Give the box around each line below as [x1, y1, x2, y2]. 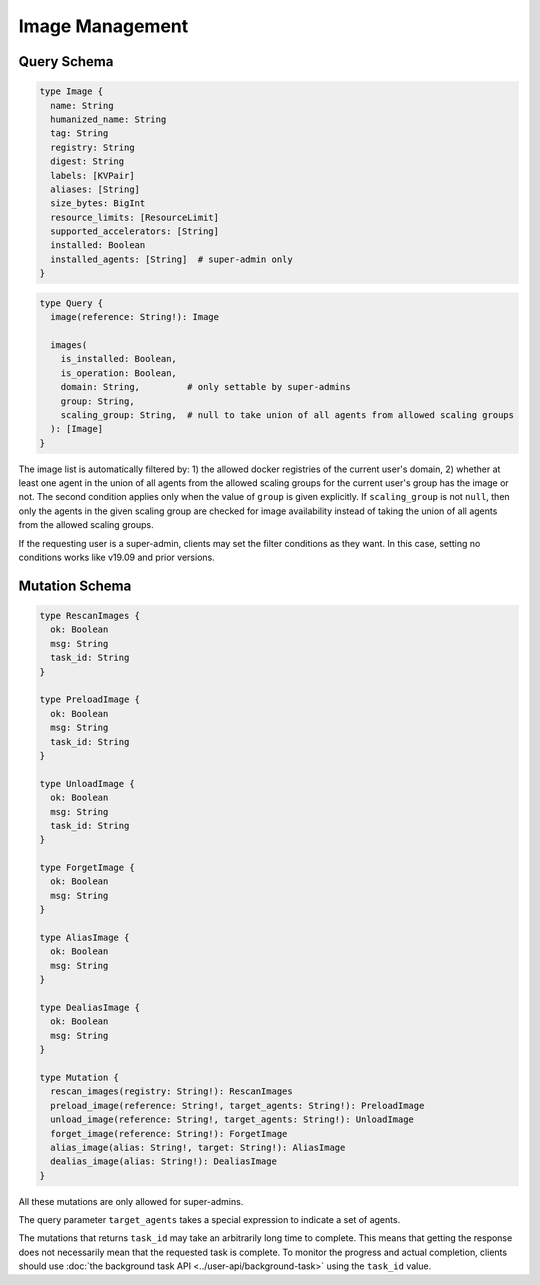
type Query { [39, 297, 104, 309]
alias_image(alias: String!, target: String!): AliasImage [50, 1141, 346, 1153]
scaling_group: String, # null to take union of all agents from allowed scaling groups [60, 409, 515, 420]
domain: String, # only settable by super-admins [60, 381, 351, 393]
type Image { [39, 86, 104, 97]
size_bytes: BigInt [50, 198, 146, 209]
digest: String [50, 156, 125, 167]
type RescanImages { [39, 610, 140, 622]
